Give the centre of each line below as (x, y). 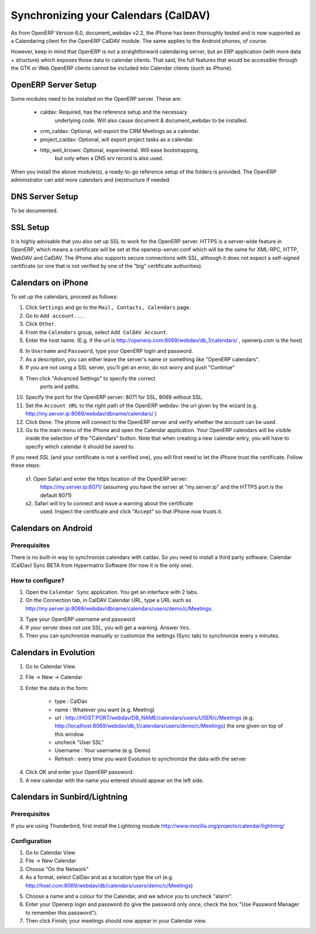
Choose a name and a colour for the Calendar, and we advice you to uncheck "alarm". (129, 896)
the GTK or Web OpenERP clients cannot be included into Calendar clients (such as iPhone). (122, 68)
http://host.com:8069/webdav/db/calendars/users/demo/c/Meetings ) (109, 885)
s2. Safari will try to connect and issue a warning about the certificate (109, 504)
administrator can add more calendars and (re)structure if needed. (91, 180)
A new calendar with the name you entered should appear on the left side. (115, 780)
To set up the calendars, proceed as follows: (64, 297)
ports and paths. (60, 386)
